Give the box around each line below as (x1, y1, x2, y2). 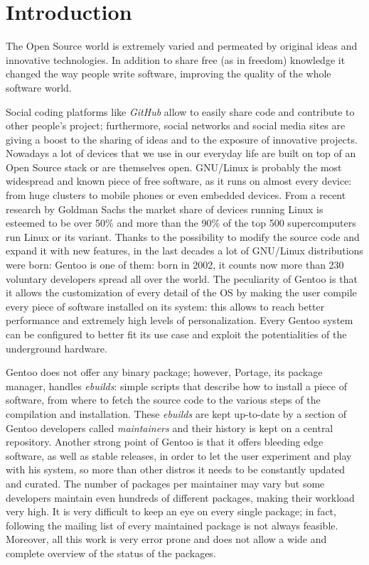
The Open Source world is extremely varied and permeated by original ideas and (6, 38, 358, 53)
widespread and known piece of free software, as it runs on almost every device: (6, 173, 352, 188)
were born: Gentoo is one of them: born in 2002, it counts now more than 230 (6, 257, 344, 272)
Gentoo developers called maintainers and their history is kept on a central (6, 420, 333, 435)
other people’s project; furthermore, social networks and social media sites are (6, 118, 346, 133)
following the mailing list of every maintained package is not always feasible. (6, 517, 338, 532)
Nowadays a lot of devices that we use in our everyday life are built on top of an (6, 146, 356, 161)
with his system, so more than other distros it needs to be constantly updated (6, 462, 346, 477)
